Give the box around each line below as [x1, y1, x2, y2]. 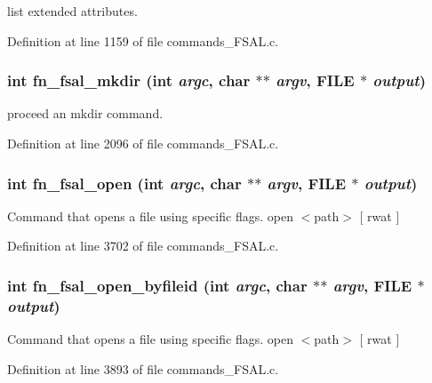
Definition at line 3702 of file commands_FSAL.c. [7, 236, 279, 255]
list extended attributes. [7, 2, 138, 20]
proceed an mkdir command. [7, 104, 164, 123]
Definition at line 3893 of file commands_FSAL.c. [7, 359, 279, 378]
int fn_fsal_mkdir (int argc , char [7, 69, 251, 92]
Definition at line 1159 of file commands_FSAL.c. [7, 31, 279, 50]
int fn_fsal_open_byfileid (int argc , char [7, 274, 308, 296]
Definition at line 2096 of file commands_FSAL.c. [7, 134, 279, 152]
